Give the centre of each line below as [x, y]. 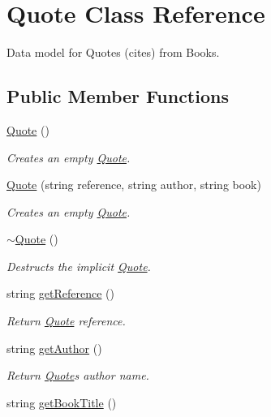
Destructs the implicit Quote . [79, 266]
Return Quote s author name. [78, 375]
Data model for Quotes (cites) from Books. [113, 52]
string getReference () [60, 293]
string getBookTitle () [62, 402]
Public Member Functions [118, 96]
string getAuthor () [54, 348]
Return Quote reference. [66, 321]
